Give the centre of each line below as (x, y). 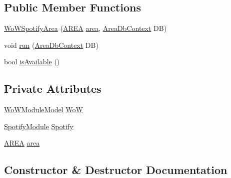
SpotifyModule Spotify (39, 126)
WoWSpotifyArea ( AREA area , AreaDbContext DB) (85, 28)
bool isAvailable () (32, 62)
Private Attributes (53, 89)
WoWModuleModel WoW (43, 109)
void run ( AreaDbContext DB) (51, 45)
